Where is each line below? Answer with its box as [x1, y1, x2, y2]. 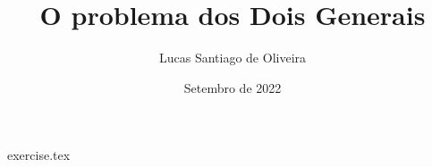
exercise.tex [7, 146, 71, 164]
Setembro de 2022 [183, 78, 282, 96]
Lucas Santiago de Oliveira [158, 48, 307, 67]
